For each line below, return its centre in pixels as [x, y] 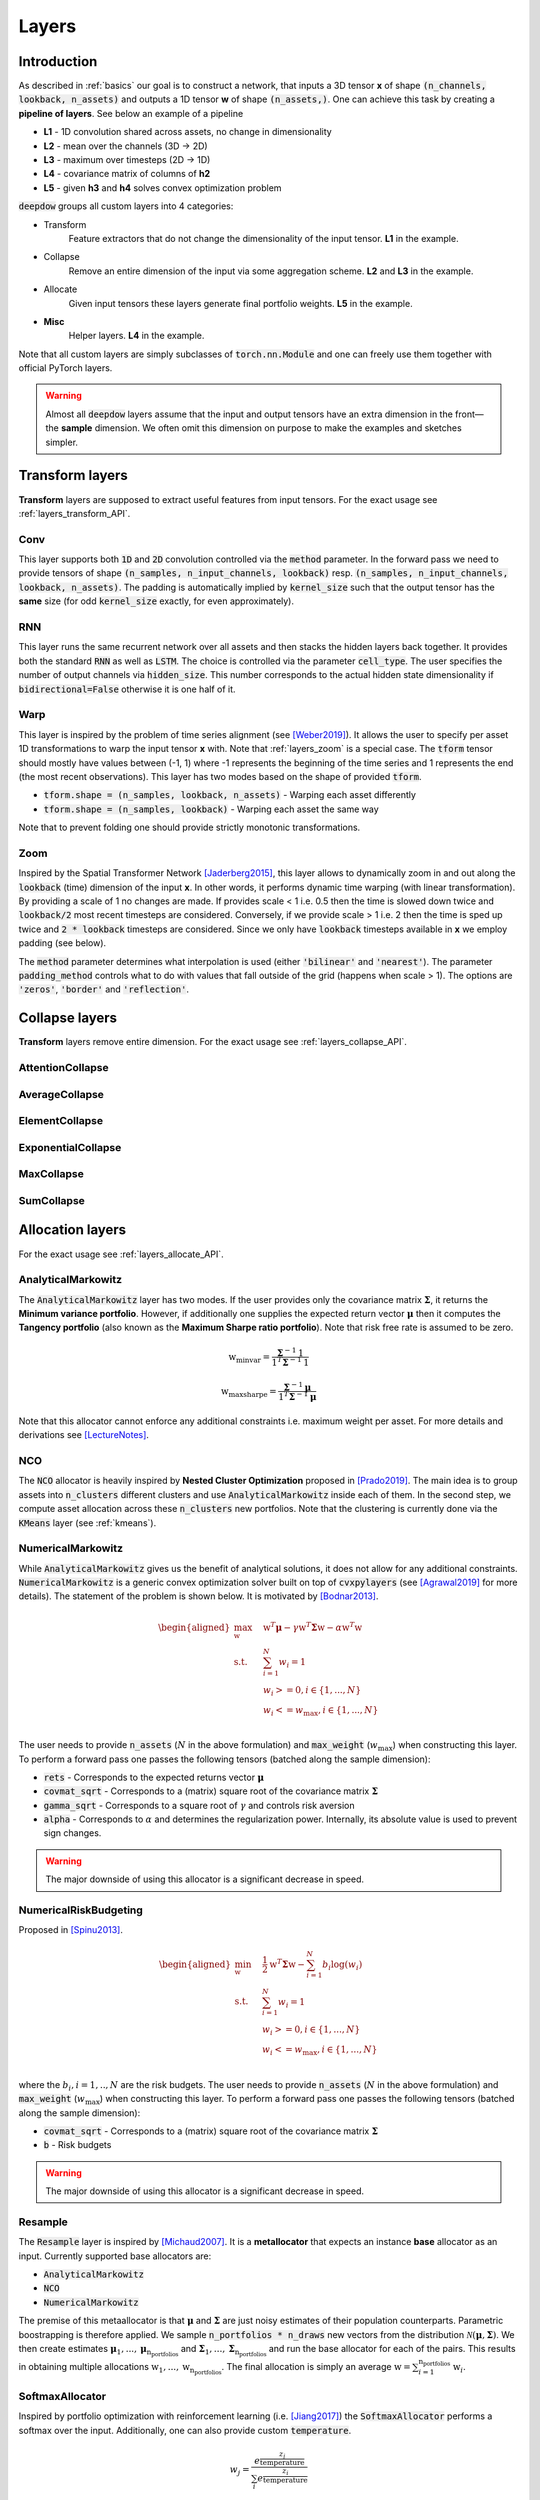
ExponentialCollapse [70, 1147]
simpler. [62, 442]
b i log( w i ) [342, 1965]
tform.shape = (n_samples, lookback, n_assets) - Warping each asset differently [230, 795]
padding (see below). [62, 943]
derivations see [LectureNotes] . [84, 1435]
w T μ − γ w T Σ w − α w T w [312, 1626]
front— [469, 414]
